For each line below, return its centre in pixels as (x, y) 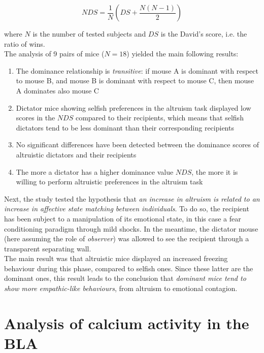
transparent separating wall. (48, 248)
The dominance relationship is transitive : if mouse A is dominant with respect (137, 70)
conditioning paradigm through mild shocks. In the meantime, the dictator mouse (131, 228)
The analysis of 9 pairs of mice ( (54, 54)
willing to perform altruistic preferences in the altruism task (109, 182)
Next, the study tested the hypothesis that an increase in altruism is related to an (132, 198)
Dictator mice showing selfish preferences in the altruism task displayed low (134, 107)
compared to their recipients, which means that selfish (159, 118)
